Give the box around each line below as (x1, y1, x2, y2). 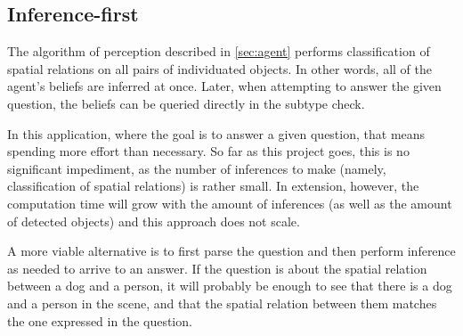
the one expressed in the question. (7, 311, 192, 330)
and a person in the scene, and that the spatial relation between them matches (7, 293, 437, 312)
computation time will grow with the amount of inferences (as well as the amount (7, 193, 452, 212)
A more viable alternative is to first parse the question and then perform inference (7, 242, 456, 260)
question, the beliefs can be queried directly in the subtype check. (7, 94, 365, 112)
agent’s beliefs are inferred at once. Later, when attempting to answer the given (7, 77, 442, 95)
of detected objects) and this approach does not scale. (7, 211, 300, 230)
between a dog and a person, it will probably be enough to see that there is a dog (7, 276, 452, 295)
